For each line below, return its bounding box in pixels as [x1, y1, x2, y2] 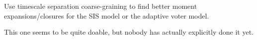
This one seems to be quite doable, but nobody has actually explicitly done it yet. [4, 27, 254, 37]
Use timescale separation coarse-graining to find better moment [4, 1, 197, 11]
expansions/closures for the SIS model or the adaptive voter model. [4, 10, 209, 20]
